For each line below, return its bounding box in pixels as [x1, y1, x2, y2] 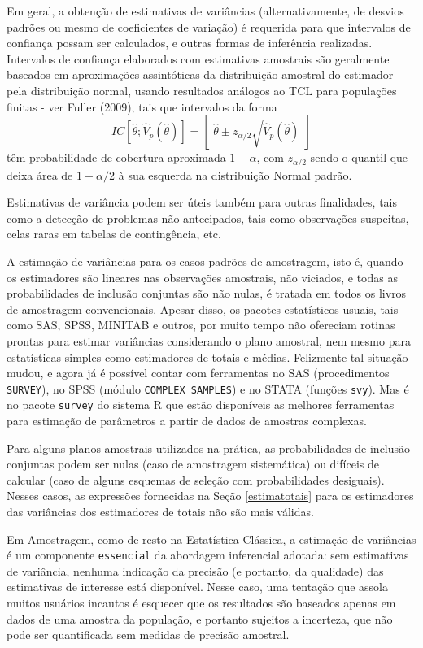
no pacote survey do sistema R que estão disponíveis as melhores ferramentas [7, 396, 395, 413]
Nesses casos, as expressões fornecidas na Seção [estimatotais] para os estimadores [7, 487, 414, 504]
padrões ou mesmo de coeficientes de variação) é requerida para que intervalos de [7, 18, 411, 35]
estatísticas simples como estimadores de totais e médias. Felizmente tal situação [7, 348, 408, 365]
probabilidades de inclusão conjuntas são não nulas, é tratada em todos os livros [7, 285, 407, 302]
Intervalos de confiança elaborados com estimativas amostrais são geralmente [7, 50, 390, 67]
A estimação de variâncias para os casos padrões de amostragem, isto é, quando [7, 252, 403, 269]
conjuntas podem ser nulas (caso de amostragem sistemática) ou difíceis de [7, 455, 379, 472]
